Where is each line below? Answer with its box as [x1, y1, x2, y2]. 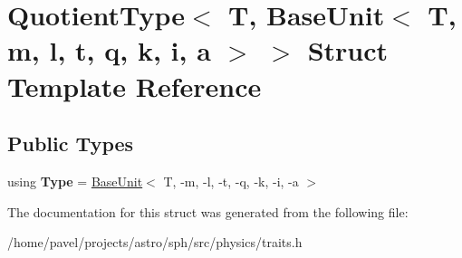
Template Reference [7, 67, 262, 104]
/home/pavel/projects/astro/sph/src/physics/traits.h [7, 233, 303, 252]
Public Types [7, 129, 134, 158]
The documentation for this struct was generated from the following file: [7, 202, 409, 221]
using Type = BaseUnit [7, 171, 143, 190]
